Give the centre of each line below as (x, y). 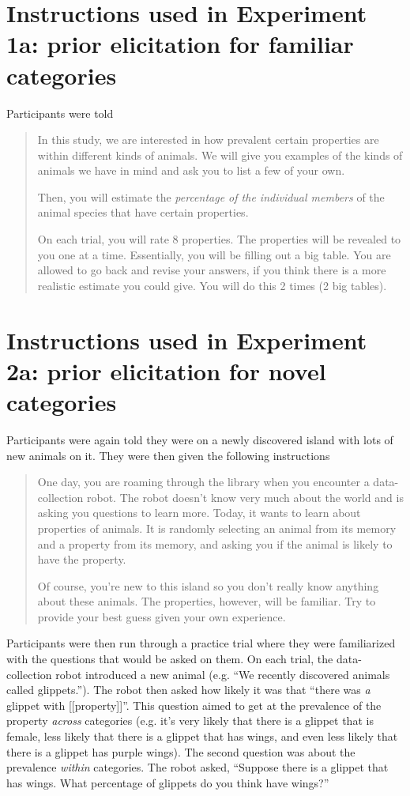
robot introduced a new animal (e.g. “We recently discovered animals (223, 674)
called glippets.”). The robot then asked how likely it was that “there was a (188, 690)
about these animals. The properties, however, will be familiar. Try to (207, 601)
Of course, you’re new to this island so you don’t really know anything (208, 585)
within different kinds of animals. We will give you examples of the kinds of (220, 155)
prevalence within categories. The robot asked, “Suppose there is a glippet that (197, 767)
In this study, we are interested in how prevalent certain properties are (208, 140)
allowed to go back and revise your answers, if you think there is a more (212, 270)
